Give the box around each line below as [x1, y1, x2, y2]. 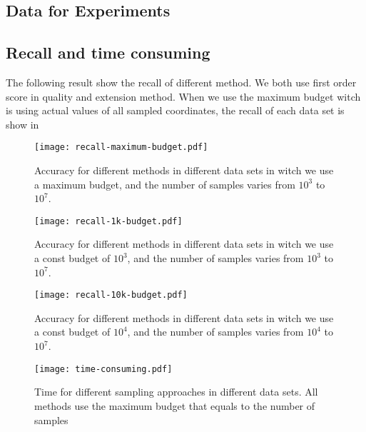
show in [6, 116, 39, 131]
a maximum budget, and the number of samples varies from [34, 176, 295, 191]
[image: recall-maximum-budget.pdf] [34, 142, 208, 153]
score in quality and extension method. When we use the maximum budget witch [6, 89, 361, 104]
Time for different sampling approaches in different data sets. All [34, 384, 318, 399]
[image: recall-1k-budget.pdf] [34, 216, 183, 226]
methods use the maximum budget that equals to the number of [34, 398, 315, 413]
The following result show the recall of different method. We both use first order [6, 74, 357, 89]
